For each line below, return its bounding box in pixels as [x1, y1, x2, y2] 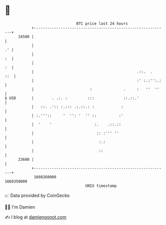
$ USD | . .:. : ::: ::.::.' [4, 95, 139, 101]
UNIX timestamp [85, 183, 117, 188]
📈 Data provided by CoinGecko [4, 192, 70, 198]
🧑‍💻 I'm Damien [4, 204, 35, 210]
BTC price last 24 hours [76, 21, 128, 26]
